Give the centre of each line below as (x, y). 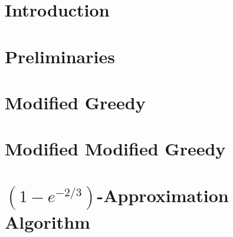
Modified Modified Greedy (115, 149)
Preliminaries (60, 56)
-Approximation (163, 195)
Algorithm (47, 221)
